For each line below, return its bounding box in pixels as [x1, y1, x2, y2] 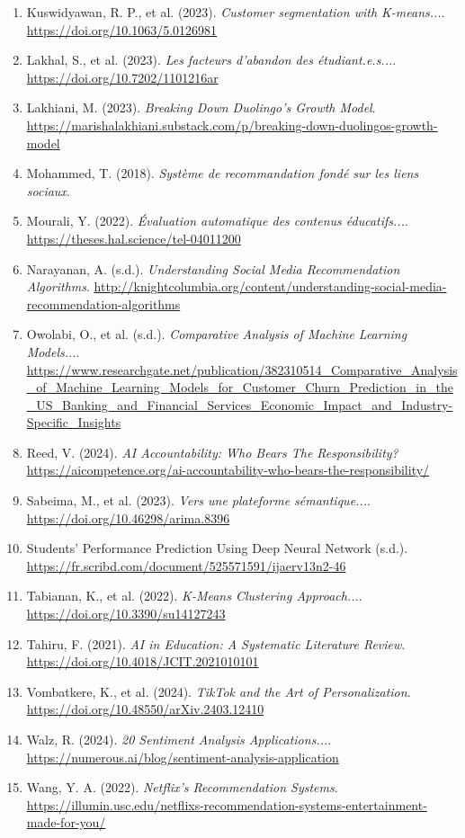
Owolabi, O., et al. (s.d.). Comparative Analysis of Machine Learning [26, 325, 407, 343]
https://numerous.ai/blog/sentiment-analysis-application [26, 747, 339, 766]
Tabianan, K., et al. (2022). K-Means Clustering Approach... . [26, 586, 362, 605]
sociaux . [26, 181, 70, 200]
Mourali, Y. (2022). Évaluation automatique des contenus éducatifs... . [26, 211, 408, 230]
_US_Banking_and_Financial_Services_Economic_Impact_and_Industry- [26, 395, 453, 414]
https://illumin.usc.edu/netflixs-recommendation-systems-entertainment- [26, 795, 427, 814]
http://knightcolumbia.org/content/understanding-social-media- [94, 277, 447, 296]
